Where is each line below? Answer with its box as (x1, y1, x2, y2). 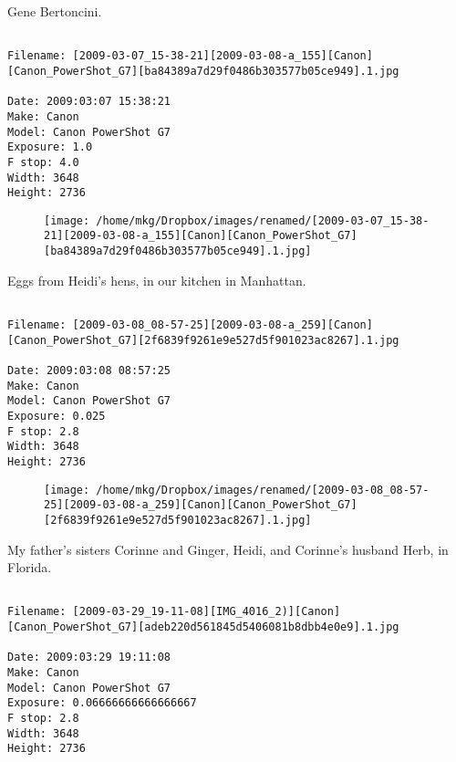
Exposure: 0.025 (7, 409, 106, 423)
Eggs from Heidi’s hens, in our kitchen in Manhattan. (7, 270, 306, 289)
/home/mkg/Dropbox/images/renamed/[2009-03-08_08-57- (96, 483, 430, 496)
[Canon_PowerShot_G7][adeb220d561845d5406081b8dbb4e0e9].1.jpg (7, 621, 399, 634)
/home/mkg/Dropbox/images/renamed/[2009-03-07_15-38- (96, 214, 430, 227)
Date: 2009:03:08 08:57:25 (7, 364, 171, 377)
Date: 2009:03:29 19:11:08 (7, 651, 171, 664)
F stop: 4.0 (7, 155, 79, 169)
